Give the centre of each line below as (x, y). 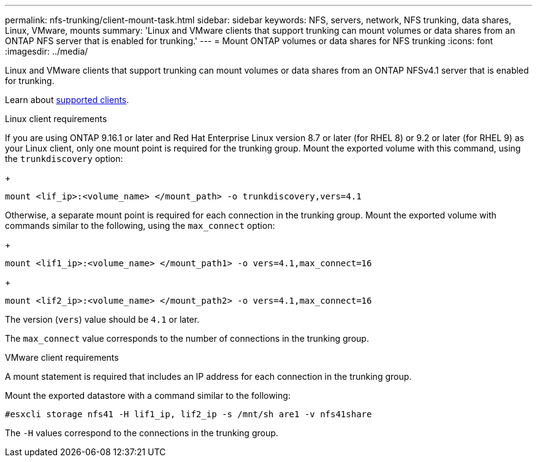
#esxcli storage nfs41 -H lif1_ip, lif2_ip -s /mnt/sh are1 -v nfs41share (189, 414)
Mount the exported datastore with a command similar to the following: (148, 395)
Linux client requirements (56, 119)
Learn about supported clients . (67, 100)
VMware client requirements (62, 357)
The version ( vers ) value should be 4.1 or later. (102, 319)
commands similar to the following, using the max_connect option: (140, 225)
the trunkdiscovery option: (64, 159)
